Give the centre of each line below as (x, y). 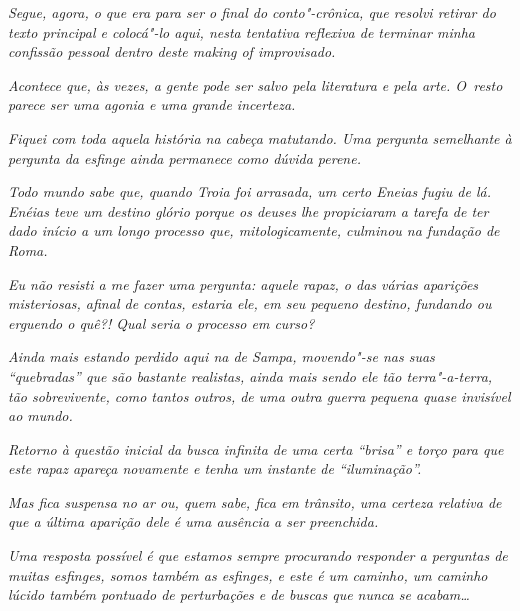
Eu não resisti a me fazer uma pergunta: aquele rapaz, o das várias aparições (243, 283)
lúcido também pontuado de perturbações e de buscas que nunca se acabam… (239, 594)
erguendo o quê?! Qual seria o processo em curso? (161, 322)
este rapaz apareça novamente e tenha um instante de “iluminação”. (215, 468)
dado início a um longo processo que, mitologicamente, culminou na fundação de (254, 230)
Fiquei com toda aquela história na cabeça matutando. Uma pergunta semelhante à (260, 137)
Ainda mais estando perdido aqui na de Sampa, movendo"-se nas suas (221, 356)
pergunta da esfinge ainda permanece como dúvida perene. (184, 157)
